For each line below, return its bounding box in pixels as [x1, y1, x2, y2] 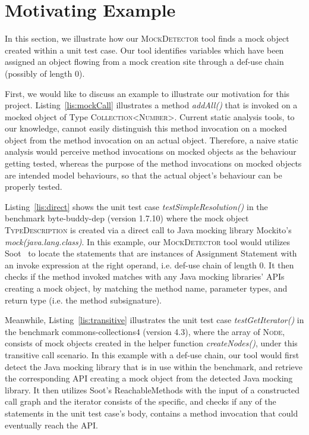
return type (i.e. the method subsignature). [5, 293, 162, 306]
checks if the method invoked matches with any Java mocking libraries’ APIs [5, 270, 285, 283]
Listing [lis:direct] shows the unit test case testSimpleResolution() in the [5, 200, 268, 212]
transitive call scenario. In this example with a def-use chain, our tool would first [5, 348, 299, 361]
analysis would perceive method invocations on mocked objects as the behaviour [5, 145, 297, 158]
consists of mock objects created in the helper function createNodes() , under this [5, 337, 298, 349]
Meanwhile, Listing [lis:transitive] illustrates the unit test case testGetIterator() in [5, 314, 304, 326]
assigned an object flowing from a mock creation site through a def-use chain [5, 55, 284, 68]
